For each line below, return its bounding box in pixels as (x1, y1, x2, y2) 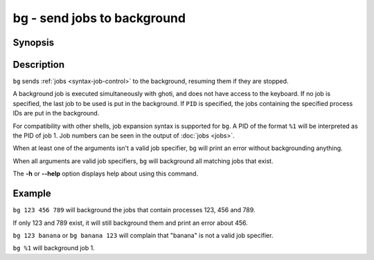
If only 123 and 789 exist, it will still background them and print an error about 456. (12, 219, 249, 227)
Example (12, 187, 51, 200)
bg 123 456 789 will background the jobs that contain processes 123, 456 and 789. (12, 206, 256, 214)
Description (12, 59, 65, 71)
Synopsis (12, 37, 55, 48)
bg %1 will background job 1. (12, 244, 95, 252)
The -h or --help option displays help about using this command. (12, 169, 199, 178)
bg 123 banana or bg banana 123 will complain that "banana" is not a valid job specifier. (12, 231, 274, 239)
